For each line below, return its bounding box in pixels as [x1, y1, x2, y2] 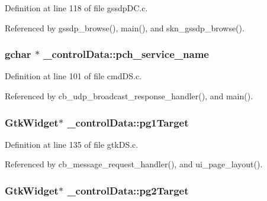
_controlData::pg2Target [67, 183, 189, 197]
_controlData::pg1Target [67, 115, 189, 129]
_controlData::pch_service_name [43, 47, 209, 61]
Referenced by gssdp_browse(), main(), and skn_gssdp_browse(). [5, 21, 245, 34]
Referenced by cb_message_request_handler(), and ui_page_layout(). [5, 158, 263, 170]
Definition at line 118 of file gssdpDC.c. [5, 2, 148, 14]
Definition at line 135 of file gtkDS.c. [5, 138, 139, 150]
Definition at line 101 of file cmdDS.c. [5, 70, 142, 82]
